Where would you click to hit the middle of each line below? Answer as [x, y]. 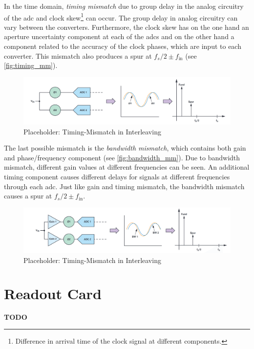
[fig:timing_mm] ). [31, 65]
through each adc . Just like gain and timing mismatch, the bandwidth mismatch [124, 186]
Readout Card [53, 294]
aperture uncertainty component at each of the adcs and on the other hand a [119, 36]
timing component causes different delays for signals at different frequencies [117, 177]
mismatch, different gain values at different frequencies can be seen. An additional [127, 167]
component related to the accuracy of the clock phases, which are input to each [123, 46]
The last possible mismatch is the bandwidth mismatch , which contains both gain [125, 148]
